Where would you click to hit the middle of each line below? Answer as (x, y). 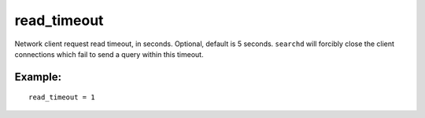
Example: (38, 77)
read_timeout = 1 (62, 97)
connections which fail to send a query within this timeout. (109, 54)
